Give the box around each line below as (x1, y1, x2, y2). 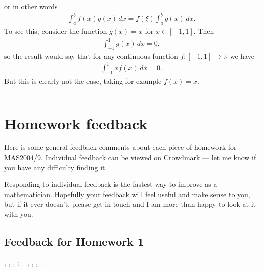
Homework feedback (4, 112, 148, 133)
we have (230, 50, 254, 61)
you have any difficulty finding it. (4, 162, 107, 172)
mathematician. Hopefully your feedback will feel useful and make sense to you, (4, 188, 250, 199)
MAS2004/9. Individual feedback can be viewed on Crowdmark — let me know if (4, 152, 256, 163)
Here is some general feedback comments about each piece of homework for (4, 142, 237, 152)
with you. (4, 209, 33, 219)
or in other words (4, 1, 58, 11)
